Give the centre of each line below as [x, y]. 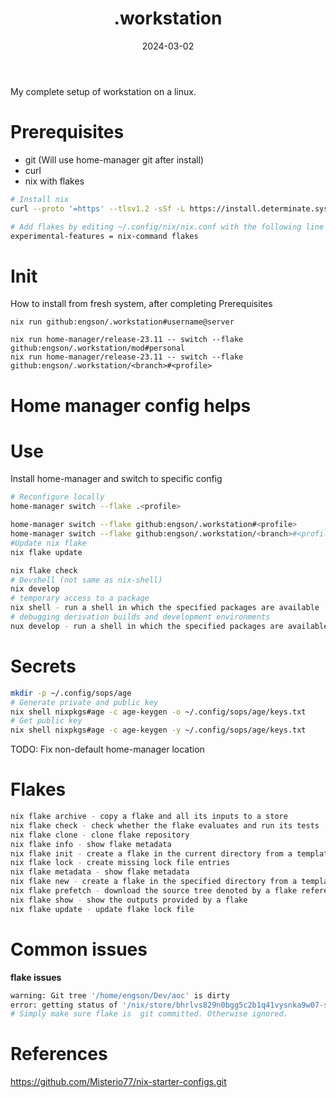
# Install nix [40, 199]
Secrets [43, 666]
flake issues [36, 977]
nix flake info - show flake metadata [91, 844]
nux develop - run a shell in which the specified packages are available [169, 626]
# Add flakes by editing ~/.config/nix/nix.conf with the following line [167, 227]
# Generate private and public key [84, 702]
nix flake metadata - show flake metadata [100, 872]
